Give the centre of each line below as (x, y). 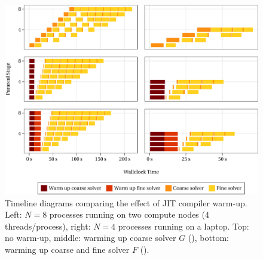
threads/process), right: (48, 226)
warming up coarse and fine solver (67, 249)
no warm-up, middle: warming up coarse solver (91, 238)
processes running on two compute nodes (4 (129, 214)
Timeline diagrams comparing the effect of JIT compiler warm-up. (126, 202)
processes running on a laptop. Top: (184, 226)
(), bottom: (208, 238)
